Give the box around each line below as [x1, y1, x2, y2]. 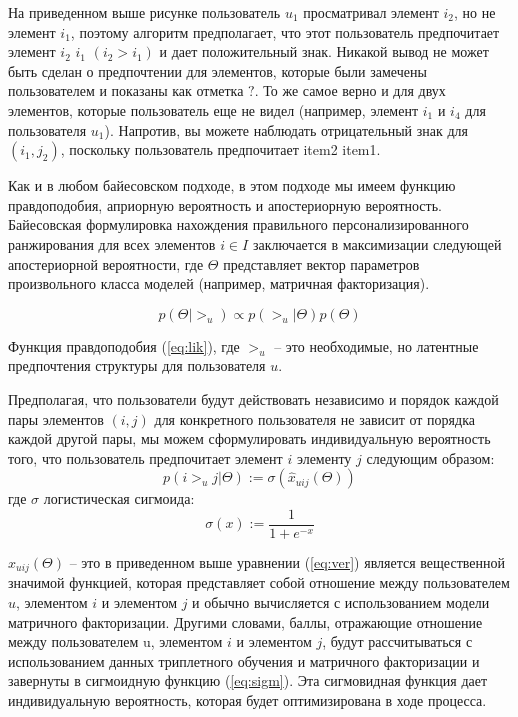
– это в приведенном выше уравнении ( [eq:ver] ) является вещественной [69, 551, 505, 572]
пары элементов [8, 408, 104, 429]
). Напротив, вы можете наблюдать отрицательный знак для [104, 119, 468, 140]
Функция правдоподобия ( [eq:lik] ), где [8, 335, 240, 356]
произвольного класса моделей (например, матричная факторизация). [8, 273, 430, 294]
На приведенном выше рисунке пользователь [8, 2, 281, 22]
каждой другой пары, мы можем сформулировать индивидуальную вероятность [8, 428, 491, 449]
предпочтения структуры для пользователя [8, 355, 266, 376]
